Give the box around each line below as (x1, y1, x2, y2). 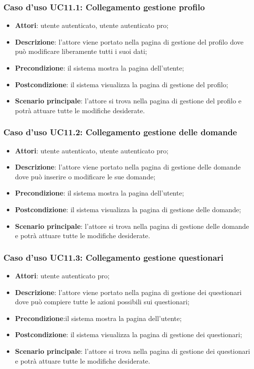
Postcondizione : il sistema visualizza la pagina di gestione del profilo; (15, 79, 229, 89)
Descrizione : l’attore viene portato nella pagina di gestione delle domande (15, 162, 241, 172)
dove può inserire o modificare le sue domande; (15, 171, 156, 181)
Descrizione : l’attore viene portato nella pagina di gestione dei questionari (15, 287, 242, 297)
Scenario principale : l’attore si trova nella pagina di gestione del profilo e (15, 96, 242, 106)
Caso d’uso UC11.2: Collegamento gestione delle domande (3, 126, 237, 138)
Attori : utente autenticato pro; (15, 270, 110, 280)
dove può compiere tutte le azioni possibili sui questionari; (15, 296, 190, 307)
